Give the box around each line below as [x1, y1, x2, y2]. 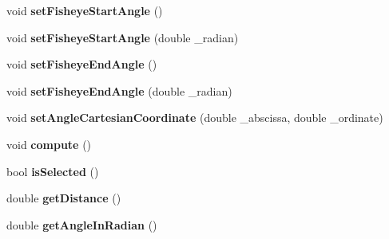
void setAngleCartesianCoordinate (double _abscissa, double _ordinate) [6, 109, 383, 126]
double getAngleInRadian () [6, 216, 157, 233]
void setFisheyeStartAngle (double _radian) [6, 29, 239, 45]
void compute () [6, 135, 92, 152]
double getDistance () [6, 190, 121, 206]
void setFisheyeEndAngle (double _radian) [6, 82, 232, 99]
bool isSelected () [6, 163, 99, 179]
